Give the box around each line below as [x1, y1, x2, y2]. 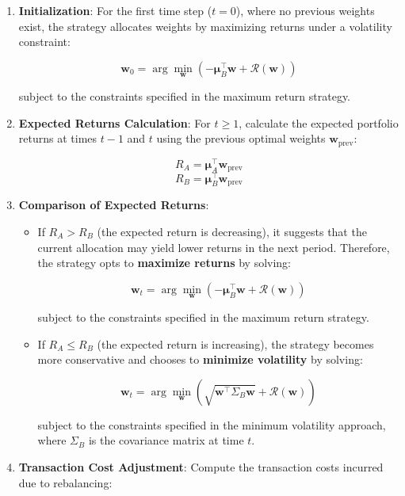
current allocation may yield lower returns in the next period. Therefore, [37, 238, 390, 255]
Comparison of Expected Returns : [18, 196, 209, 213]
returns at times [18, 130, 97, 147]
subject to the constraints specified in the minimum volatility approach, [37, 416, 386, 433]
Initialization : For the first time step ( [18, 2, 212, 18]
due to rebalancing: [18, 474, 113, 490]
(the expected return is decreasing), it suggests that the [97, 223, 367, 239]
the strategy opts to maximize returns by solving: [37, 254, 292, 271]
